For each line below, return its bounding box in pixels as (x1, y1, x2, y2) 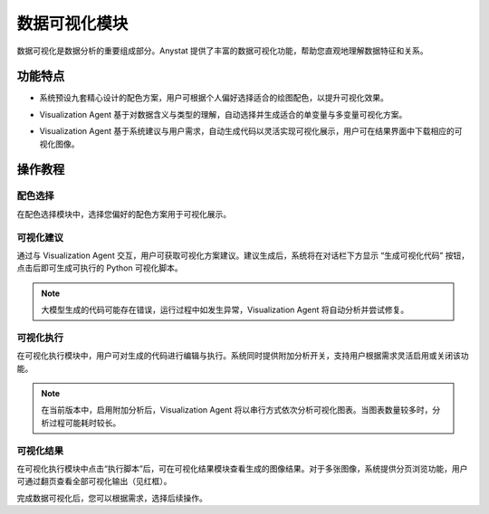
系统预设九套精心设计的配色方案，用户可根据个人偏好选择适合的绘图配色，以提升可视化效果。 (39, 92, 388, 103)
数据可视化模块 (16, 14, 129, 33)
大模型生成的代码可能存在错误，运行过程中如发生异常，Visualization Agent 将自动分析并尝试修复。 (41, 304, 409, 316)
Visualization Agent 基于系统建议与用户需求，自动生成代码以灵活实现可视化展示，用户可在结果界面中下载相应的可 (39, 126, 463, 137)
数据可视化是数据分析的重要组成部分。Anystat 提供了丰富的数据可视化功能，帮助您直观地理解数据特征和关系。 (16, 45, 429, 56)
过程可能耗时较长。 (48, 417, 121, 428)
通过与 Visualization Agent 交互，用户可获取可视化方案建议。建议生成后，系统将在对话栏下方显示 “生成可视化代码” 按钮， (16, 250, 470, 261)
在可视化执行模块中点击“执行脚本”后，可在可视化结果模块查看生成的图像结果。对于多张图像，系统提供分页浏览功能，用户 (16, 462, 468, 474)
